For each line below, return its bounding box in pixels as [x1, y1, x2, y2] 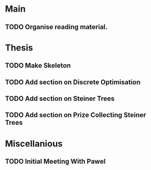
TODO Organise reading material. [5, 23, 108, 31]
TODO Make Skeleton [5, 62, 71, 70]
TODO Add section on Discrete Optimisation [5, 78, 141, 86]
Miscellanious [5, 138, 63, 149]
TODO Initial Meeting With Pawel [5, 157, 106, 166]
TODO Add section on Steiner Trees [5, 94, 115, 102]
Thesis [5, 42, 33, 53]
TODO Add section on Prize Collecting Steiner [5, 111, 147, 119]
